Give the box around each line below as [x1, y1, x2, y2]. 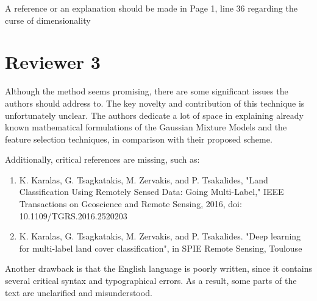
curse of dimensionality [5, 13, 91, 26]
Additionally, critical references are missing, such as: [5, 153, 200, 166]
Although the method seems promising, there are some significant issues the [5, 85, 288, 97]
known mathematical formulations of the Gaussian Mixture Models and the [5, 121, 287, 133]
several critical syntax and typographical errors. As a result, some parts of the [5, 274, 297, 287]
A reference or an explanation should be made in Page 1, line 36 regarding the [5, 2, 297, 14]
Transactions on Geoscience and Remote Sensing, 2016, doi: [19, 197, 242, 210]
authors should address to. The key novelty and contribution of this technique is [5, 96, 305, 109]
